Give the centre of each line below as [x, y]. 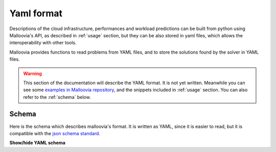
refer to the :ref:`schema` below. [57, 97]
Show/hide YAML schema [38, 143]
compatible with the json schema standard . [55, 133]
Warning [32, 73]
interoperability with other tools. [43, 43]
